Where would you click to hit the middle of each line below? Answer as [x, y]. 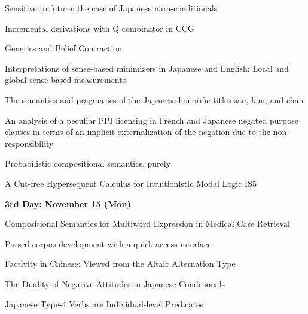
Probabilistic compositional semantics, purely [88, 163]
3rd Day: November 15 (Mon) [68, 203]
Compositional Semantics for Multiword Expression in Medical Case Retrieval [147, 224]
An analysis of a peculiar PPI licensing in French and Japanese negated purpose [152, 120]
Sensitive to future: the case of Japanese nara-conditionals [111, 8]
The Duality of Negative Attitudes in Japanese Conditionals [115, 283]
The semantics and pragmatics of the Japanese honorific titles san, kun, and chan [154, 99]
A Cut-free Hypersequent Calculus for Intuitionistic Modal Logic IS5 [131, 183]
